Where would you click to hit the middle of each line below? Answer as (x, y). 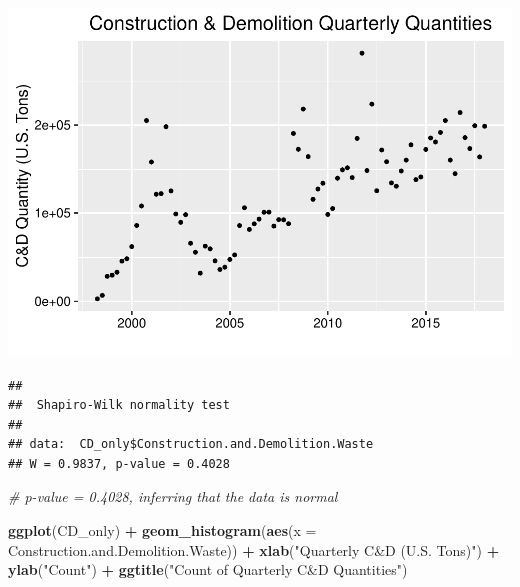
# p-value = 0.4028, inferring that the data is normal (173, 496)
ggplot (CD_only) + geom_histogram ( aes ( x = (162, 530)
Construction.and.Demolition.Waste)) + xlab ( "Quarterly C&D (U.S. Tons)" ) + (254, 549)
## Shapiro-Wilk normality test (119, 405)
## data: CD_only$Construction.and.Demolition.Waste (191, 444)
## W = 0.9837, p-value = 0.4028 (119, 463)
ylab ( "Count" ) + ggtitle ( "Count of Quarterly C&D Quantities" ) (208, 569)
